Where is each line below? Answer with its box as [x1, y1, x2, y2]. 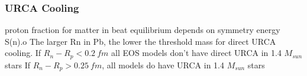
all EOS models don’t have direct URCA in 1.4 [111, 47, 282, 59]
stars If [5, 58, 30, 71]
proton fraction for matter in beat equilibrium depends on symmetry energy [5, 24, 280, 36]
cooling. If [5, 47, 41, 59]
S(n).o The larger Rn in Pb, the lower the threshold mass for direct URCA [5, 35, 276, 47]
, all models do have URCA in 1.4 [102, 58, 225, 71]
